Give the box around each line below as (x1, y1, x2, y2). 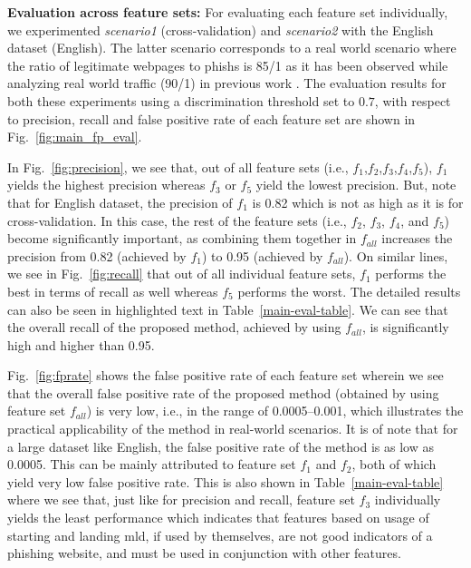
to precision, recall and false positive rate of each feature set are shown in (7, 109, 416, 128)
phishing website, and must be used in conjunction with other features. (7, 544, 401, 563)
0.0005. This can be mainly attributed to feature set (7, 455, 296, 474)
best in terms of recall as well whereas (7, 281, 218, 300)
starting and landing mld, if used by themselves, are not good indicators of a (7, 525, 433, 544)
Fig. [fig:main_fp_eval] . (7, 127, 142, 146)
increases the (381, 229, 453, 248)
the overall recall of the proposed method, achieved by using (7, 318, 341, 337)
